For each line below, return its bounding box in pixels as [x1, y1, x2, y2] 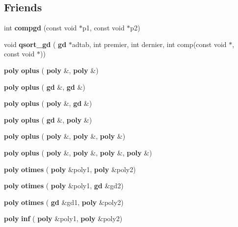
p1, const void [82, 23, 125, 33]
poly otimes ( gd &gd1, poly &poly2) [4, 197, 124, 207]
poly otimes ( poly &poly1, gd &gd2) [4, 180, 124, 191]
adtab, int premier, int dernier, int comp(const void [72, 39, 227, 49]
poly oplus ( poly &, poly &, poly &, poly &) [4, 147, 152, 157]
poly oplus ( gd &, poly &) [4, 114, 92, 125]
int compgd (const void [4, 23, 77, 33]
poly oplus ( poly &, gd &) [4, 98, 92, 108]
